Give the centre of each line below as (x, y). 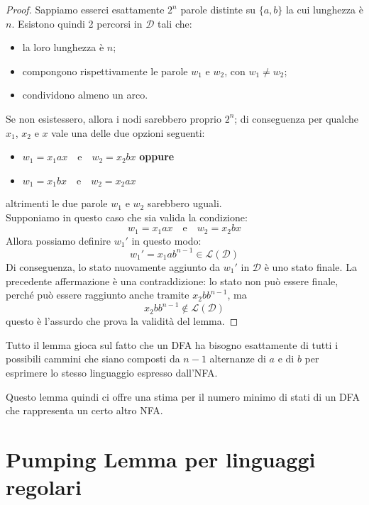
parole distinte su (218, 9)
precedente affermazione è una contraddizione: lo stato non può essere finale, (172, 281)
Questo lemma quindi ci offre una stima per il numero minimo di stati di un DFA (183, 396)
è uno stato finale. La (310, 266)
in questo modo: (166, 240)
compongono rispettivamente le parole (105, 71)
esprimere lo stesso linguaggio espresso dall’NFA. (112, 372)
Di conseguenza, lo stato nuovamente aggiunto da (113, 266)
